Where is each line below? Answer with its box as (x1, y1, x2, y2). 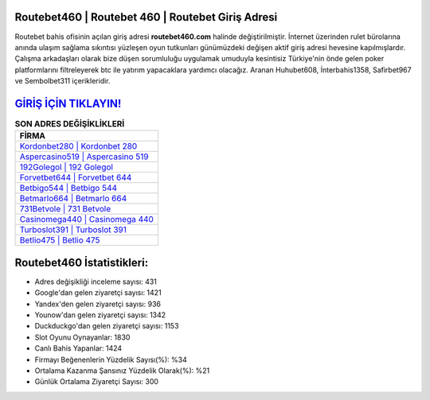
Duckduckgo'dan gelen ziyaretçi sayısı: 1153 (34, 321, 179, 331)
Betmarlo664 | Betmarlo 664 (19, 193, 127, 204)
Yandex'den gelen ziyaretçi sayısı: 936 (34, 299, 161, 309)
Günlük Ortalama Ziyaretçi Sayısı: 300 (34, 377, 159, 386)
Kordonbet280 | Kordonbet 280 (19, 141, 138, 152)
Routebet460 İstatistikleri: (14, 255, 149, 270)
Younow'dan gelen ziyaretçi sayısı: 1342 (34, 310, 166, 320)
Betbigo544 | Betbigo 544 (19, 183, 118, 194)
